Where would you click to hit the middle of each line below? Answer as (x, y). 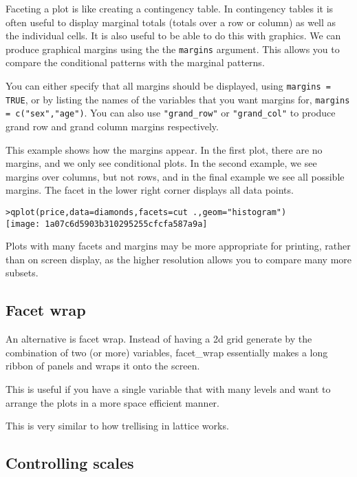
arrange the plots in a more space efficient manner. (112, 402)
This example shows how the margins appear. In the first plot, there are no (164, 149)
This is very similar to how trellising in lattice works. (117, 426)
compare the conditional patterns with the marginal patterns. (135, 62)
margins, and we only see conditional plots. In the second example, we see (161, 163)
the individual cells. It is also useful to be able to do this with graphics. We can (173, 35)
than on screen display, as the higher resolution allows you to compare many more (179, 259)
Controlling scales (70, 463)
